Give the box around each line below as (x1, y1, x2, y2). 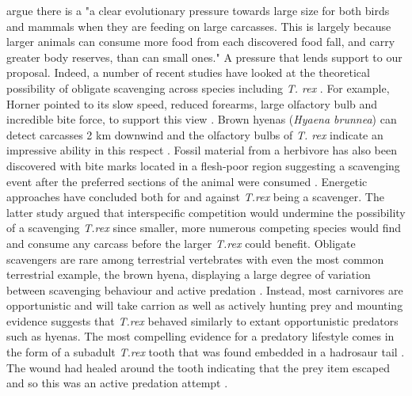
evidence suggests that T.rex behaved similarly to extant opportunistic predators (6, 312, 399, 329)
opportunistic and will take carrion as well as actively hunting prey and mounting (6, 297, 403, 314)
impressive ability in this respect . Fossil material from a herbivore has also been (6, 142, 397, 158)
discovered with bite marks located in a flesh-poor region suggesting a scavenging (6, 157, 400, 173)
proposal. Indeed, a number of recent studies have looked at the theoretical (6, 64, 370, 81)
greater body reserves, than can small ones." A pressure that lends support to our (6, 48, 402, 65)
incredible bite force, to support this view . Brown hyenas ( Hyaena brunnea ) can (6, 111, 397, 128)
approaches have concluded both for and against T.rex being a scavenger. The (6, 188, 384, 205)
